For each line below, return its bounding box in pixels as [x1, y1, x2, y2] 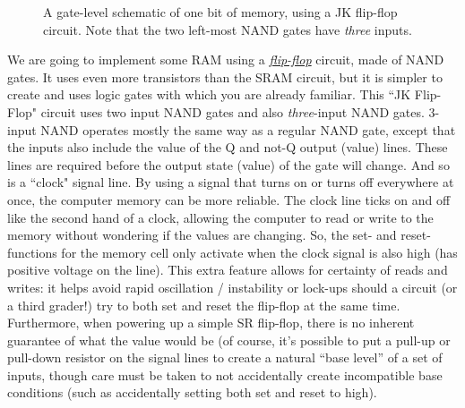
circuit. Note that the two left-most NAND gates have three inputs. [43, 20, 412, 38]
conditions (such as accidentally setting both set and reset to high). [7, 383, 377, 402]
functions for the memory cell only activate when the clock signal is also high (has [7, 242, 458, 261]
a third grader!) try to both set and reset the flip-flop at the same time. [7, 295, 400, 314]
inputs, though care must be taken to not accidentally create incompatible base [7, 365, 443, 384]
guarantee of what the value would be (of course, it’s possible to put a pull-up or [7, 330, 451, 349]
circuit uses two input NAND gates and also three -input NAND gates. [40, 102, 425, 121]
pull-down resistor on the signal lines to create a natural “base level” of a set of [7, 348, 443, 367]
